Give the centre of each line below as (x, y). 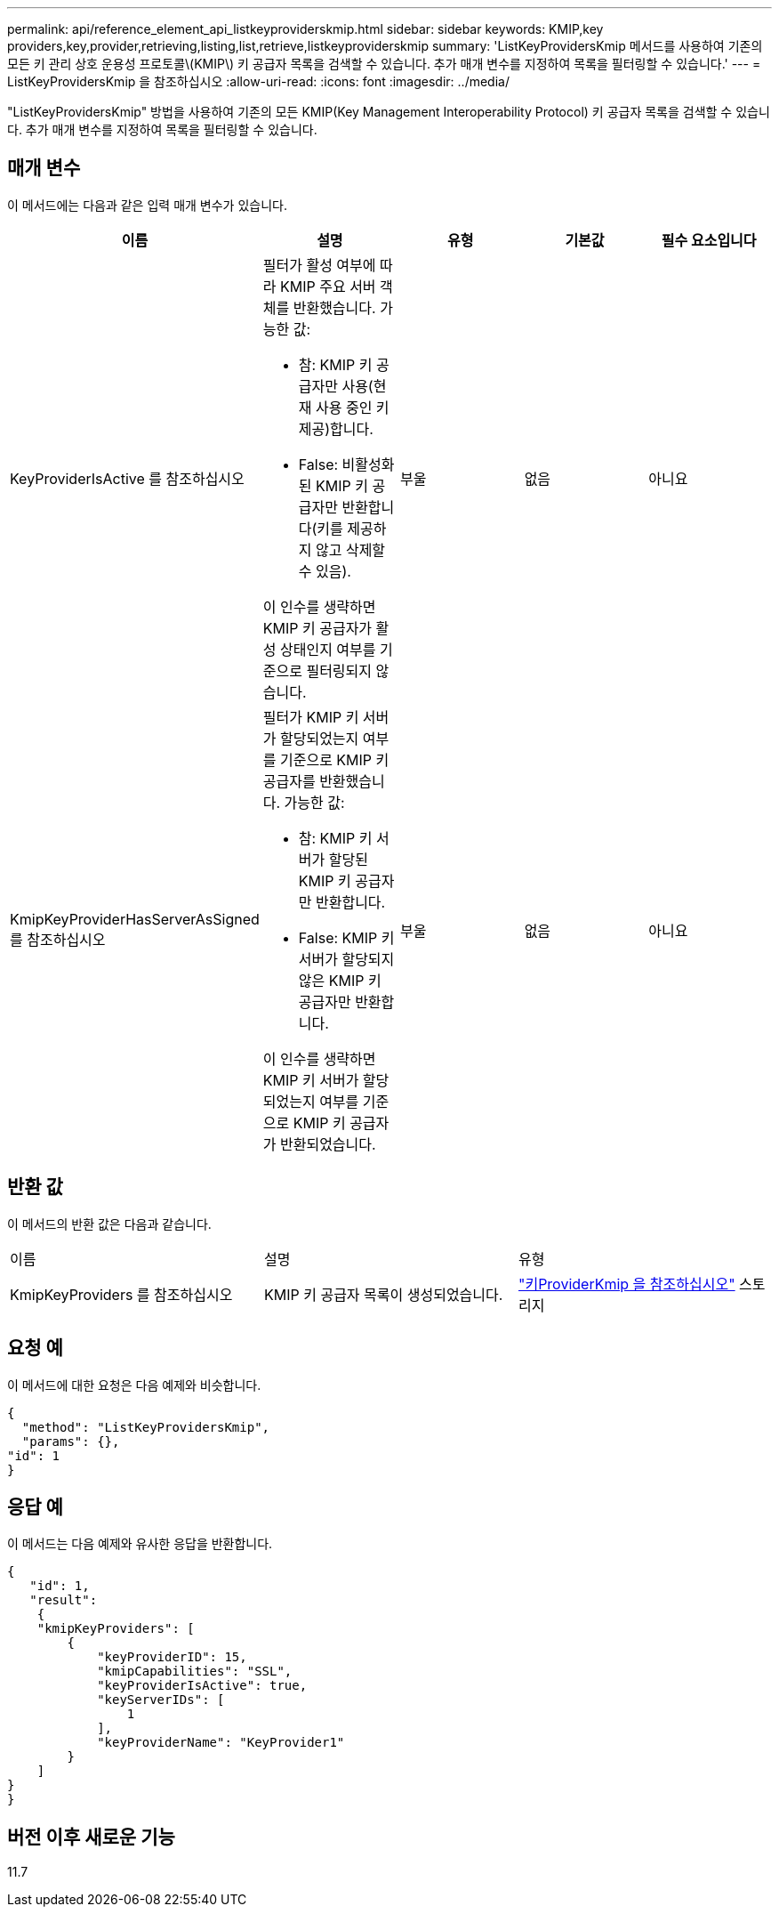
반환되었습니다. (328, 1144)
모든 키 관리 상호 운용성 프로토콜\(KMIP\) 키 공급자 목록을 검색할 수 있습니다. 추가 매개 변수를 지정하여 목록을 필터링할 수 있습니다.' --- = (384, 64)
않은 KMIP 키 (340, 980)
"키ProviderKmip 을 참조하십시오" (626, 1284)
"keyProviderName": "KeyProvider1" (221, 1743)
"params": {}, (71, 1441)
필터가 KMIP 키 (311, 717)
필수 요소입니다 (709, 240)
